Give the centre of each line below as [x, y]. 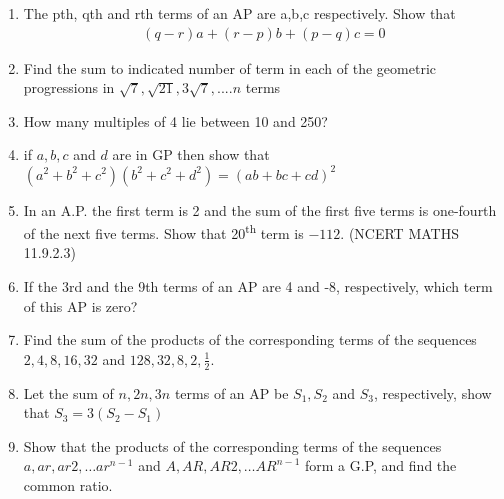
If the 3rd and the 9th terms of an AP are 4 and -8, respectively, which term [258, 285]
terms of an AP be [231, 392]
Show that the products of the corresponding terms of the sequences [232, 445]
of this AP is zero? [80, 305]
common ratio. [68, 484]
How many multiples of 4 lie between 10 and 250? [175, 120]
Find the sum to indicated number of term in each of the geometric [229, 67]
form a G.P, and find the [381, 465]
